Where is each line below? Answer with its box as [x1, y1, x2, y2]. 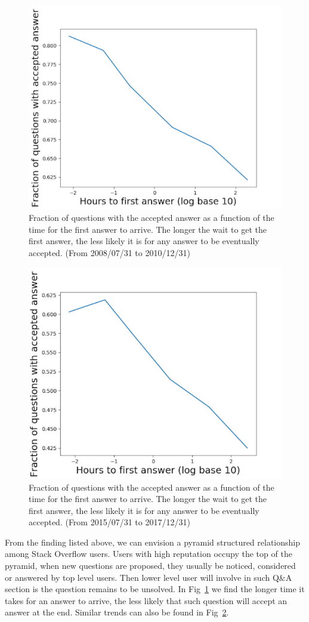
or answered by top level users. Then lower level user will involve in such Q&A [5, 571, 292, 583]
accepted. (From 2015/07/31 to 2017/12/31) [29, 516, 190, 528]
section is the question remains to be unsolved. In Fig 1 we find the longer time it [5, 583, 305, 595]
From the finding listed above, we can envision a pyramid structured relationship [5, 535, 301, 548]
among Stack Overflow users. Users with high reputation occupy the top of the [5, 547, 292, 560]
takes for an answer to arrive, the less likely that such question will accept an [5, 594, 288, 606]
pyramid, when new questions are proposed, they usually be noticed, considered [5, 559, 296, 572]
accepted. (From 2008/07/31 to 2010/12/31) [29, 247, 190, 258]
